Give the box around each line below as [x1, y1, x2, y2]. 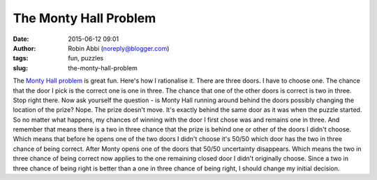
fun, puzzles [68, 54, 104, 63]
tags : [13, 54, 29, 63]
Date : [13, 35, 29, 43]
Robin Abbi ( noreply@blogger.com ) [68, 44, 170, 52]
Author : [13, 44, 36, 52]
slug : [13, 63, 28, 72]
